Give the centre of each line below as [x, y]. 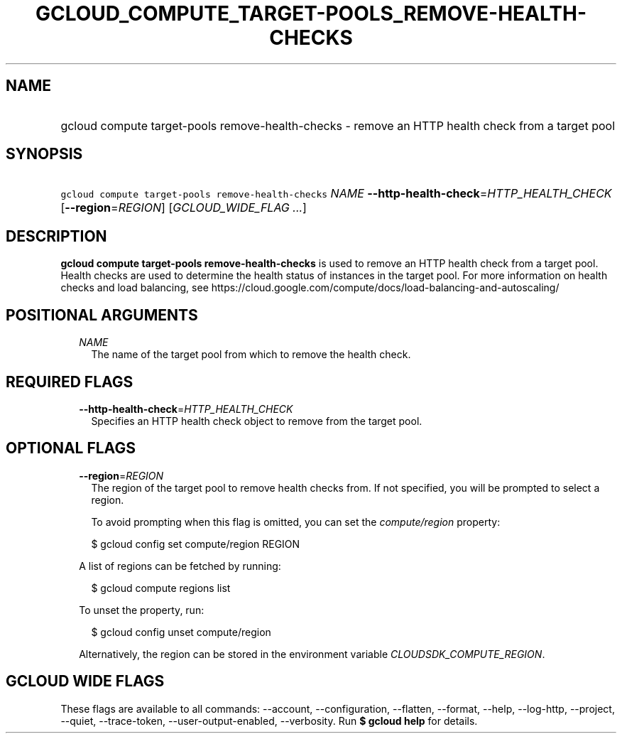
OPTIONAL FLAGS [71, 448]
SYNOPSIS [44, 154]
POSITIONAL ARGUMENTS [102, 315]
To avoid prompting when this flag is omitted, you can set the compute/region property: [296, 522]
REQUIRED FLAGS [70, 382]
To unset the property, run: [142, 610]
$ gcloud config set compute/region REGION [196, 544]
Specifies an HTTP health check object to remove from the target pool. [257, 421]
